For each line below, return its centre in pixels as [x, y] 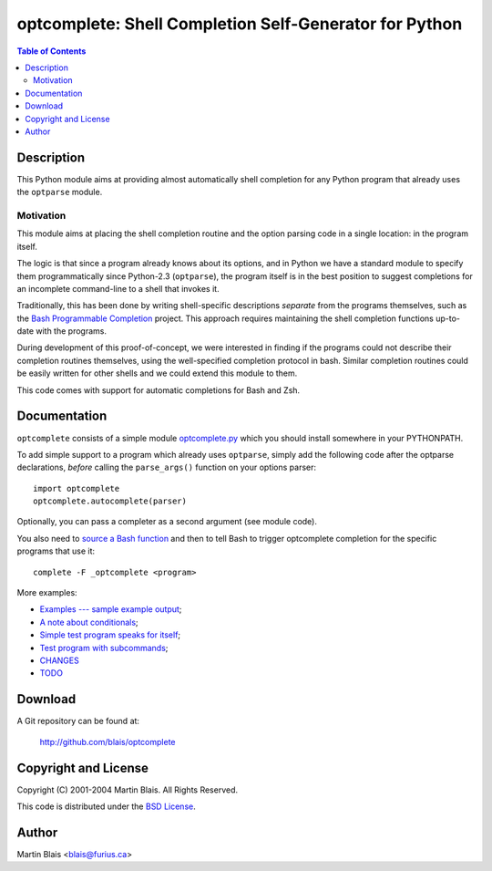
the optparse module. [60, 192]
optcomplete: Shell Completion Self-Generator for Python [240, 24]
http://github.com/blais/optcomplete [108, 741]
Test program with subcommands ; [104, 648]
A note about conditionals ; [89, 622]
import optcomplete [77, 488]
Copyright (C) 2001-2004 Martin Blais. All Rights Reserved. [128, 790]
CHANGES [59, 660]
